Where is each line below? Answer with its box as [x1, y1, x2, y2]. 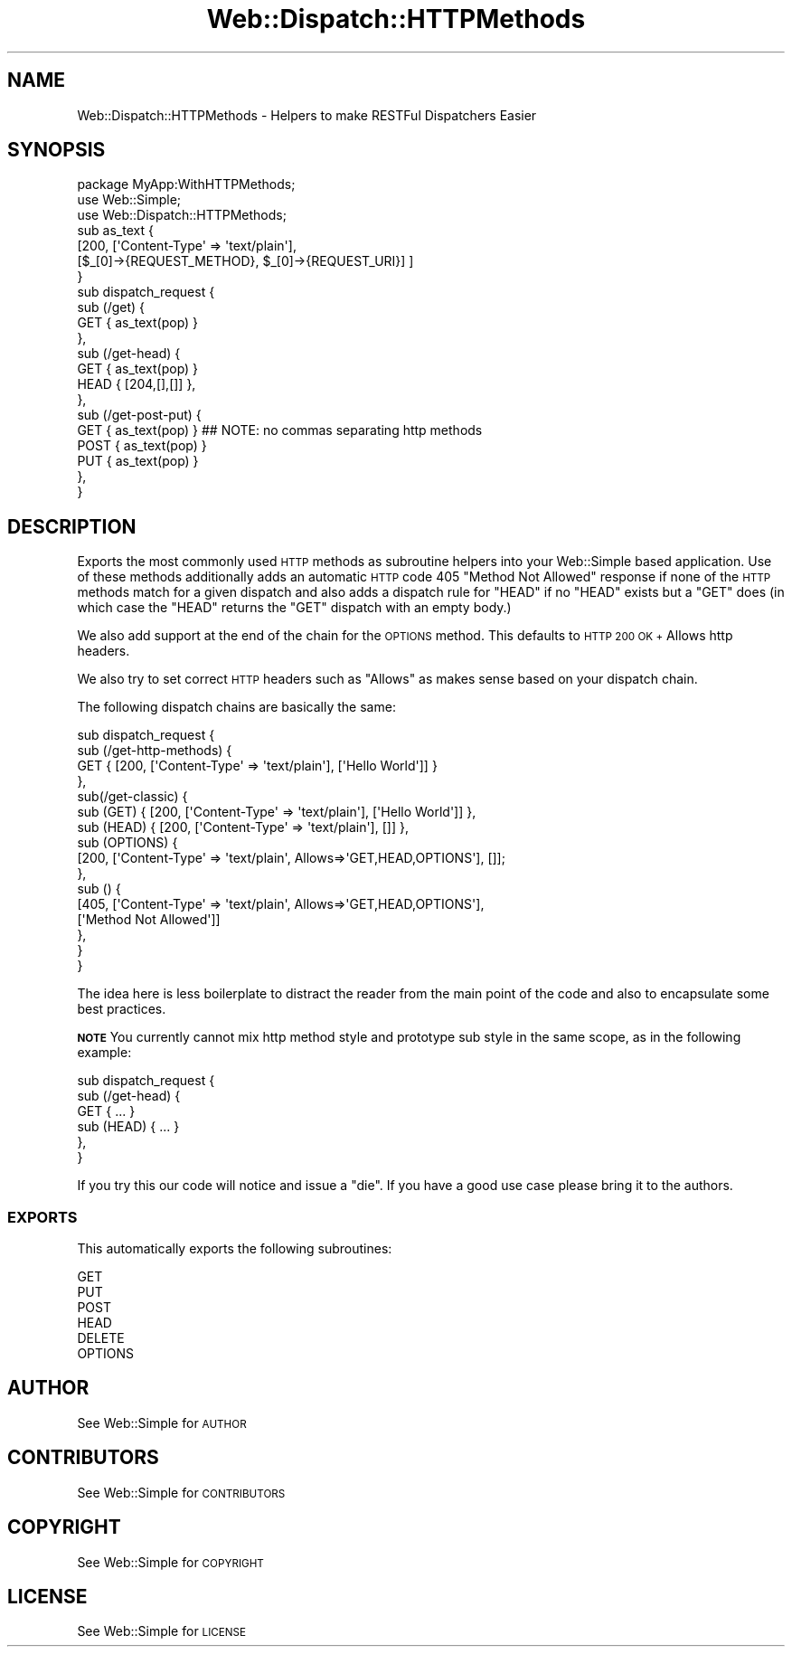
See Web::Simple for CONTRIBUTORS [77, 1484, 286, 1500]
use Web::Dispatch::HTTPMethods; [77, 207, 287, 223]
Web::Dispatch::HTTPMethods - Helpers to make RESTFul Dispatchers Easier [77, 107, 537, 123]
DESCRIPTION [7, 515, 137, 538]
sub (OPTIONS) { [77, 835, 178, 851]
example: [77, 1044, 132, 1061]
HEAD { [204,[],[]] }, [77, 376, 196, 392]
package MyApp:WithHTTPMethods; [77, 176, 296, 193]
